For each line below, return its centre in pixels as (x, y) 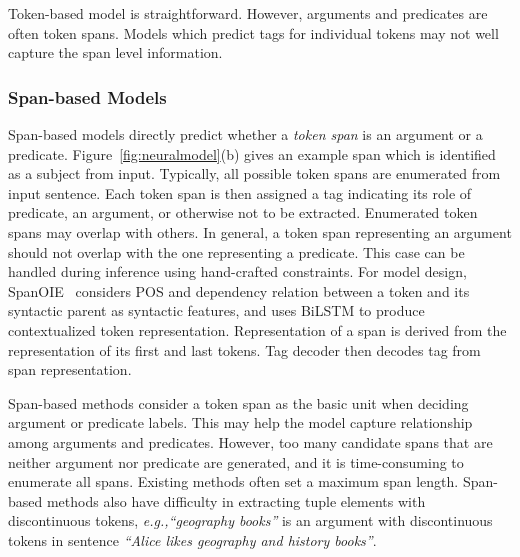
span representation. (70, 369)
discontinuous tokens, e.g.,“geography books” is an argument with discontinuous (250, 520)
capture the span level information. (115, 52)
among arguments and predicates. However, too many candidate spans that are (250, 441)
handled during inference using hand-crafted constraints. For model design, (237, 271)
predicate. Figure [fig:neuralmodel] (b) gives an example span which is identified (252, 153)
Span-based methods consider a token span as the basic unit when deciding (238, 402)
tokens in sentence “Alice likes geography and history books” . (192, 539)
